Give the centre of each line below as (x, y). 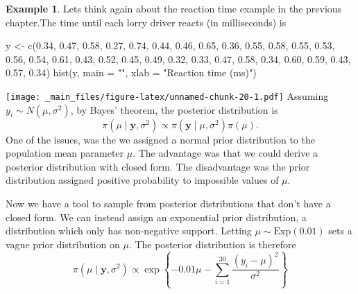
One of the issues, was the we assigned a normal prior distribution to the (160, 139)
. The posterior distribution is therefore (212, 244)
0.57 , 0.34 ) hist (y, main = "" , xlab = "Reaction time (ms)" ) (131, 72)
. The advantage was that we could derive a (225, 153)
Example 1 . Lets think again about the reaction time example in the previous (174, 8)
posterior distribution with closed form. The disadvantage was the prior (158, 166)
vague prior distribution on (63, 244)
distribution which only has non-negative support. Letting (129, 231)
